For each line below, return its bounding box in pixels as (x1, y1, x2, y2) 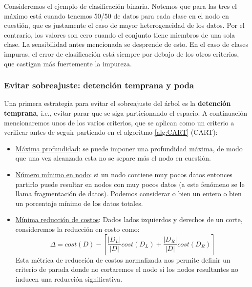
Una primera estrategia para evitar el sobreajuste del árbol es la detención (4, 98, 231, 108)
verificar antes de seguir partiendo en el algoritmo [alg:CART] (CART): (4, 127, 218, 137)
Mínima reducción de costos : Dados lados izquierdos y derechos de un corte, (15, 214, 243, 225)
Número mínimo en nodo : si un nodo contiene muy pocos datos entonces (15, 169, 232, 179)
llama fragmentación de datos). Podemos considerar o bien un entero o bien (15, 188, 242, 199)
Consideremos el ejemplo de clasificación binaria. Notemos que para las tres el (4, 1, 237, 11)
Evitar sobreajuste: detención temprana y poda (4, 79, 194, 91)
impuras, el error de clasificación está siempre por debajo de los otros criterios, (4, 48, 239, 59)
